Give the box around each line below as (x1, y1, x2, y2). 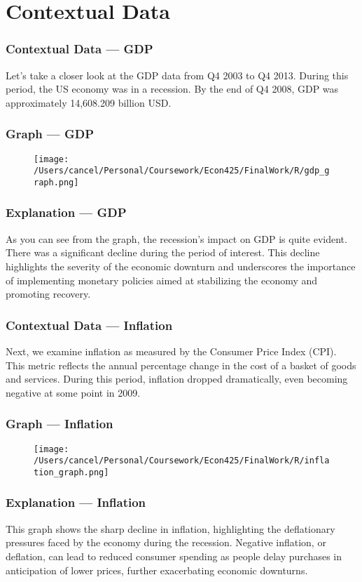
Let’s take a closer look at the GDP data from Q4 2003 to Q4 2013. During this (6, 67, 349, 82)
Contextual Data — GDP (6, 40, 153, 58)
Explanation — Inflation (6, 494, 146, 511)
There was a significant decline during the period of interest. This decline (6, 245, 320, 260)
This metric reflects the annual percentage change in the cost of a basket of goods (6, 357, 356, 372)
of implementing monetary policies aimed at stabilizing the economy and (6, 272, 318, 287)
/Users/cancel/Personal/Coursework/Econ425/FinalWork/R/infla (34, 456, 330, 466)
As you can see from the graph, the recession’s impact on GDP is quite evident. (6, 231, 347, 246)
